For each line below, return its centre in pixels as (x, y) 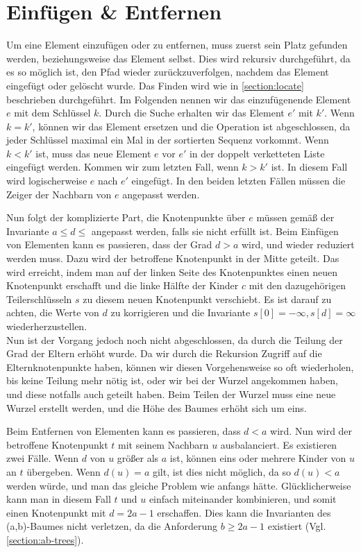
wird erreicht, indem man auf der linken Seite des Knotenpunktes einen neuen (172, 271)
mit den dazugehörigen (297, 285)
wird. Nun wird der (311, 431)
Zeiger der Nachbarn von (59, 194)
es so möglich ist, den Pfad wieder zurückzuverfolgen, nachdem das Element (168, 72)
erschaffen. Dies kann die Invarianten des (244, 512)
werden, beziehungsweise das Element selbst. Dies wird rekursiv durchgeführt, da (178, 58)
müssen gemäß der (295, 217)
